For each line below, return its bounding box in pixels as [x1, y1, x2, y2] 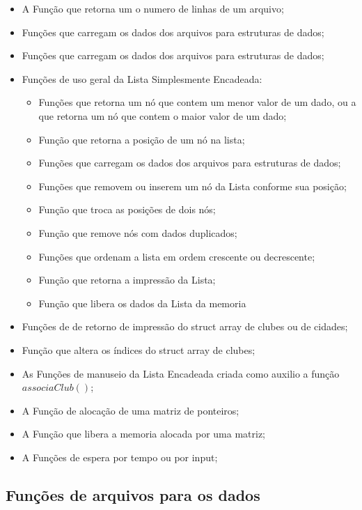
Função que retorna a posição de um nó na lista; [38, 132, 245, 146]
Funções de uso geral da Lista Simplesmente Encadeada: [22, 71, 262, 86]
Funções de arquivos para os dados [6, 484, 260, 505]
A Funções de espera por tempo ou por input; [22, 449, 218, 464]
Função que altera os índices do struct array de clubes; [22, 342, 255, 357]
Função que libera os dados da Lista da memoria [38, 295, 246, 310]
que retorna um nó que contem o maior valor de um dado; [38, 108, 287, 123]
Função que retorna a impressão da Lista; [38, 272, 216, 287]
